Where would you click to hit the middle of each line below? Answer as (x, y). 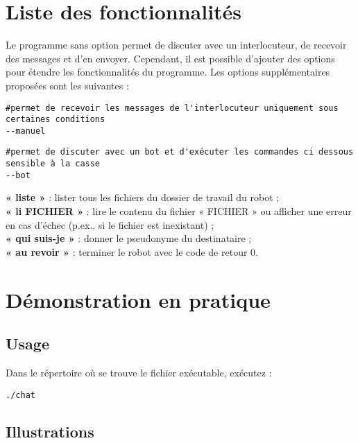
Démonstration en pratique (138, 299)
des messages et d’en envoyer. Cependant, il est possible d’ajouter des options (170, 58)
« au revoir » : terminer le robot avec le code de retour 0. (132, 251)
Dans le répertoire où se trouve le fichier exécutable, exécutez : (139, 372)
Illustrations (50, 431)
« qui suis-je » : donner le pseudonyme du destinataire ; (129, 238)
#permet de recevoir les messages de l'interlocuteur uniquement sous (172, 108)
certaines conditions (56, 120)
